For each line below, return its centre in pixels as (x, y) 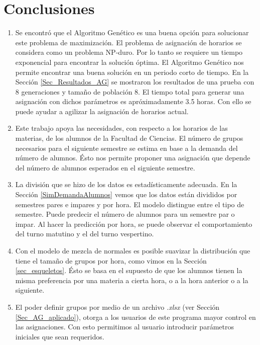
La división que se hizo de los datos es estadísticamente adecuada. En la (126, 184)
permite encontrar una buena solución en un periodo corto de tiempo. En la (132, 72)
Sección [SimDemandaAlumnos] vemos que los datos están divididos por (126, 194)
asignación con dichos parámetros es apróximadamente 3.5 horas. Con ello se (133, 101)
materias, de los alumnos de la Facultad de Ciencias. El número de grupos (129, 138)
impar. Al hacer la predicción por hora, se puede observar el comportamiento (134, 224)
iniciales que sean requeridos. (60, 336)
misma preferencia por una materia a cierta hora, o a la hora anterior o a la (132, 280)
